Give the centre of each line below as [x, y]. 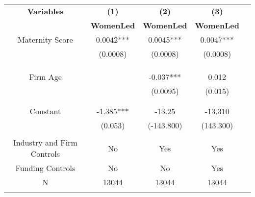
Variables [45, 11]
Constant [45, 111]
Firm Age [45, 77]
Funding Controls [45, 168]
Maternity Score [45, 39]
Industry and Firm [45, 142]
